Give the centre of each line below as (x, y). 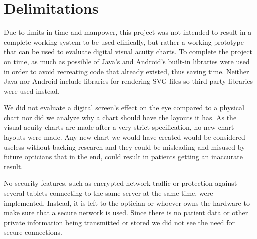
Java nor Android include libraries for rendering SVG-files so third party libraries (129, 81)
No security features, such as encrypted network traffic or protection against (121, 183)
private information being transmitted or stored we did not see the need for (120, 222)
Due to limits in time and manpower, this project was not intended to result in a (128, 32)
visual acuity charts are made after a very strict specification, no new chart (119, 127)
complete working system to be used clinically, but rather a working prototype (124, 42)
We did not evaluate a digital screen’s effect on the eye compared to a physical (124, 108)
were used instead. (32, 91)
